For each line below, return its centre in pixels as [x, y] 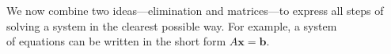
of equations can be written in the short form [116, 41]
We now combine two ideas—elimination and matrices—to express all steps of [195, 10]
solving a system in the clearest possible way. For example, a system [172, 25]
